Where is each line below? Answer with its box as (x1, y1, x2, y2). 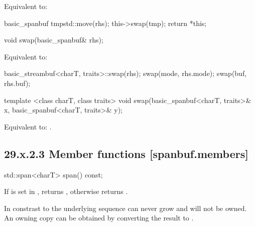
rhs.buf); (4, 77, 31, 88)
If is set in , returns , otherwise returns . (4, 186, 128, 196)
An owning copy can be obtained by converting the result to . (4, 212, 194, 223)
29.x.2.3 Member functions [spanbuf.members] (4, 145, 248, 161)
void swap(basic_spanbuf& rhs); (4, 34, 103, 45)
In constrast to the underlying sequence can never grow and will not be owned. (4, 202, 247, 213)
